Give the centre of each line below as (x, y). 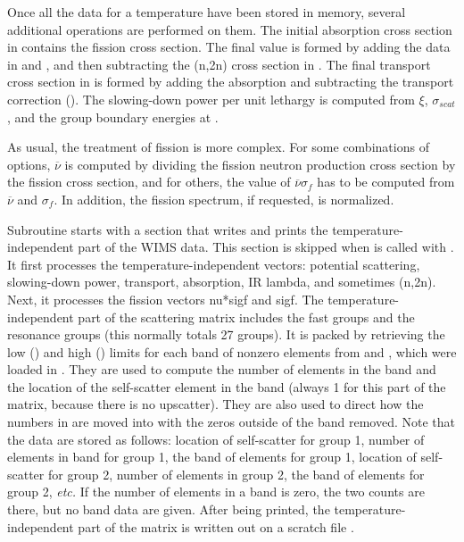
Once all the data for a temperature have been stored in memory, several (207, 12)
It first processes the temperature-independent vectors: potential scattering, (214, 264)
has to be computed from (386, 182)
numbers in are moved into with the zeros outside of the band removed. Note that (232, 422)
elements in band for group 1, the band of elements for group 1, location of (212, 457)
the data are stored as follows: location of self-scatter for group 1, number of (216, 439)
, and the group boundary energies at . (113, 117)
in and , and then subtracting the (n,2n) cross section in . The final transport (219, 64)
